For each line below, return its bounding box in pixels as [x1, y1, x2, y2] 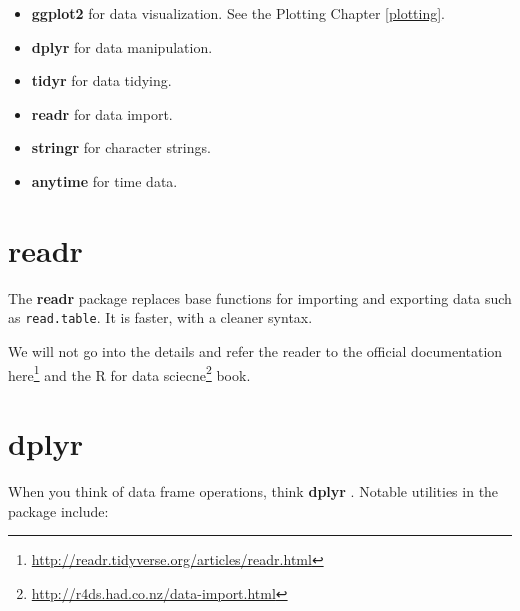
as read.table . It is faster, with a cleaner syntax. [8, 307, 313, 328]
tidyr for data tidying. [31, 70, 172, 91]
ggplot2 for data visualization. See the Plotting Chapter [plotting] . [31, 3, 445, 23]
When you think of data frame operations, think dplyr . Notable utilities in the [8, 480, 499, 501]
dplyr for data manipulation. [31, 36, 213, 57]
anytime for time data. [31, 170, 178, 191]
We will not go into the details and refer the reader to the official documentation [8, 340, 503, 361]
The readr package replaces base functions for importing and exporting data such [8, 287, 512, 308]
